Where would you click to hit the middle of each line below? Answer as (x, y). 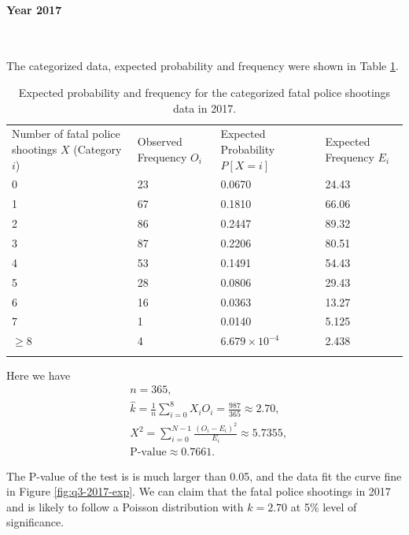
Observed (160, 141)
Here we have (39, 375)
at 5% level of (324, 506)
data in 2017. (204, 108)
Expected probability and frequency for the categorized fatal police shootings (204, 92)
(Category (98, 149)
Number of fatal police (66, 134)
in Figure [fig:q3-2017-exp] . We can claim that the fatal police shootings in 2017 (199, 491)
